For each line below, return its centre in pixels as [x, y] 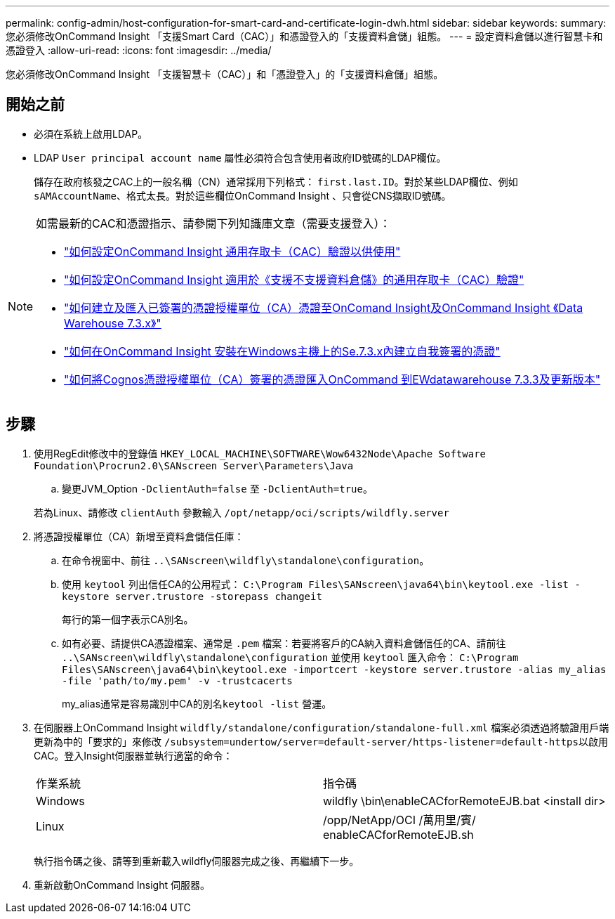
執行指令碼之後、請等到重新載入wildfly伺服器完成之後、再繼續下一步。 [197, 861]
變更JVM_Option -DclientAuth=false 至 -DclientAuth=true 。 [217, 488]
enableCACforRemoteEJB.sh [398, 834]
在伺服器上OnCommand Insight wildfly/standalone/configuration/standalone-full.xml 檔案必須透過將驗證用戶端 [322, 727]
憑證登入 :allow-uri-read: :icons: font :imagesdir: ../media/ [139, 50]
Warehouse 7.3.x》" [113, 323]
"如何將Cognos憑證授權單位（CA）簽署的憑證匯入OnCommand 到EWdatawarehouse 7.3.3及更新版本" [332, 379]
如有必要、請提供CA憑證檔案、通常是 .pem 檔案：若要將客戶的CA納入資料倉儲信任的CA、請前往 [284, 643]
